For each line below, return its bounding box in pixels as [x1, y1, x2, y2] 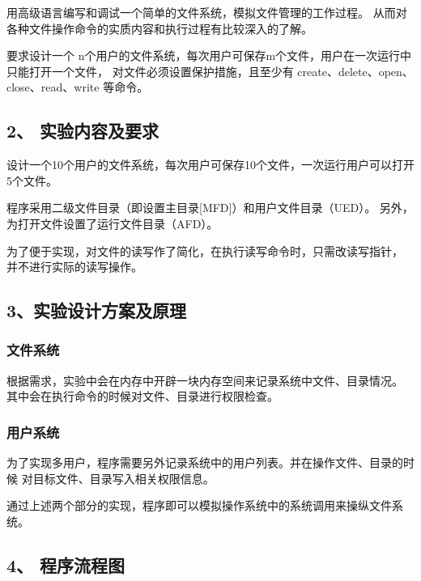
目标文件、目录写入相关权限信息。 [32, 469, 215, 486]
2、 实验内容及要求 [6, 118, 159, 143]
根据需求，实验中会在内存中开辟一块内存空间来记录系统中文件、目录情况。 [6, 371, 403, 388]
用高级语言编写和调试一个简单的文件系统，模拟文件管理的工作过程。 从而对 [6, 4, 407, 20]
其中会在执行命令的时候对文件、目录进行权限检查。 [6, 388, 279, 405]
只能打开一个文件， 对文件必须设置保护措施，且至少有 [6, 62, 294, 79]
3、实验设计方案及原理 [6, 298, 187, 323]
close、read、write [6, 78, 100, 95]
